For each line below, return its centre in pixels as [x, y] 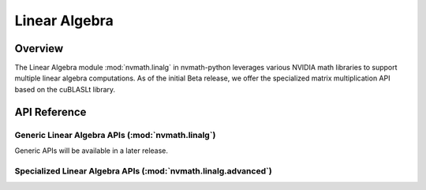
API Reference [50, 112]
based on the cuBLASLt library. [65, 89]
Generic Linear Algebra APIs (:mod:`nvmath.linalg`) [115, 135]
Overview [39, 48]
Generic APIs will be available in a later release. [92, 151]
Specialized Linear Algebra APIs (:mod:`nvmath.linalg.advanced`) [143, 171]
